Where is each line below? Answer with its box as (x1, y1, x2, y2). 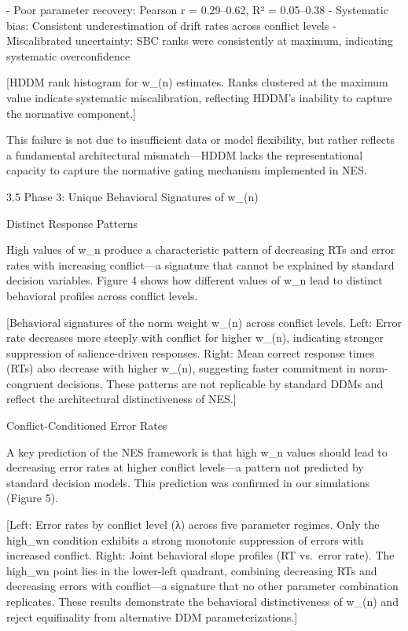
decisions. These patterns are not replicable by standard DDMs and (57, 375, 384, 391)
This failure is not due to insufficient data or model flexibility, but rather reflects (6, 131, 395, 148)
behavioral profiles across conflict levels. (6, 287, 198, 303)
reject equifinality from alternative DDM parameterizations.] (6, 608, 298, 625)
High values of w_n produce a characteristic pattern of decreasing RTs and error (6, 241, 395, 258)
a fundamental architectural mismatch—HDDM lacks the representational (6, 146, 363, 163)
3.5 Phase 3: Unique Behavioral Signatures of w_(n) (6, 188, 259, 204)
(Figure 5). (6, 490, 58, 506)
